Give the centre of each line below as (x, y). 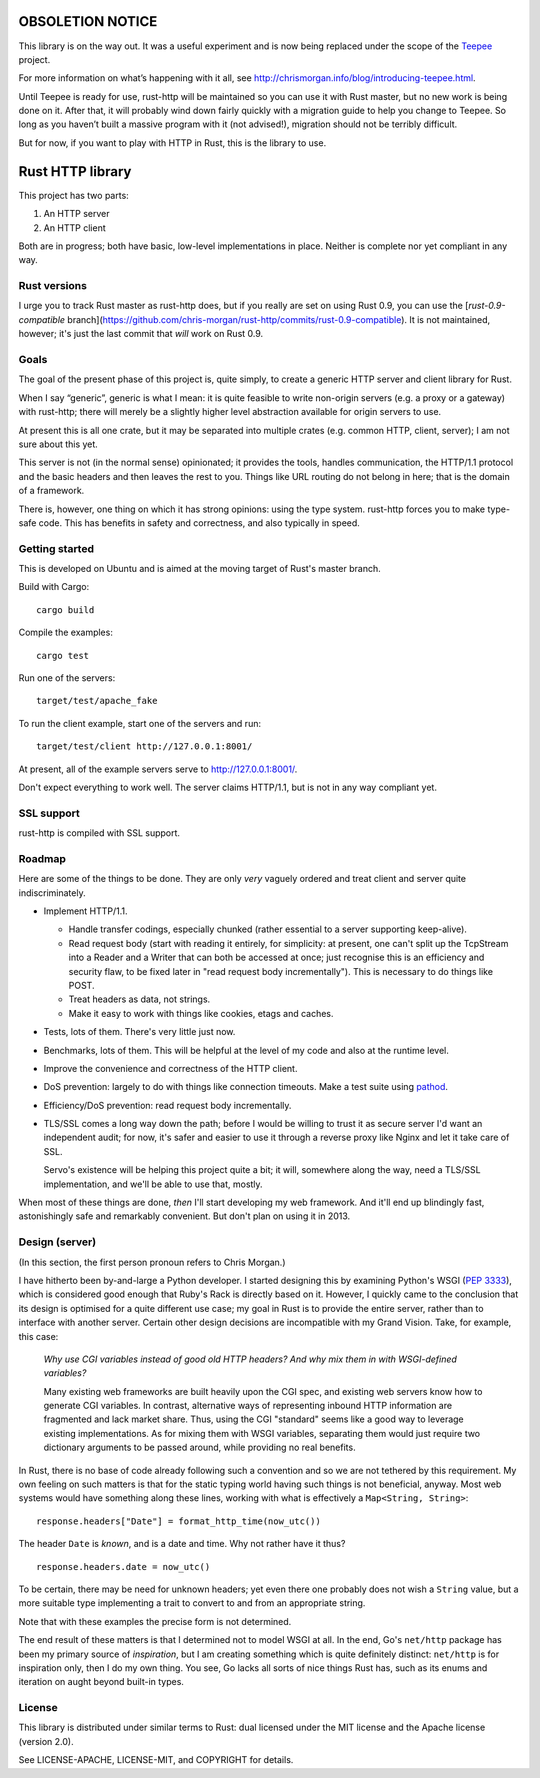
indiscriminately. (52, 892)
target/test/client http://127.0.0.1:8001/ (144, 746)
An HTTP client (75, 227)
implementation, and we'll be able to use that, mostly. (153, 1184)
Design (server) (57, 1242)
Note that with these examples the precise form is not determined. (155, 1621)
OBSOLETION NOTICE (88, 21)
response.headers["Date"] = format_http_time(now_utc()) (179, 1521)
